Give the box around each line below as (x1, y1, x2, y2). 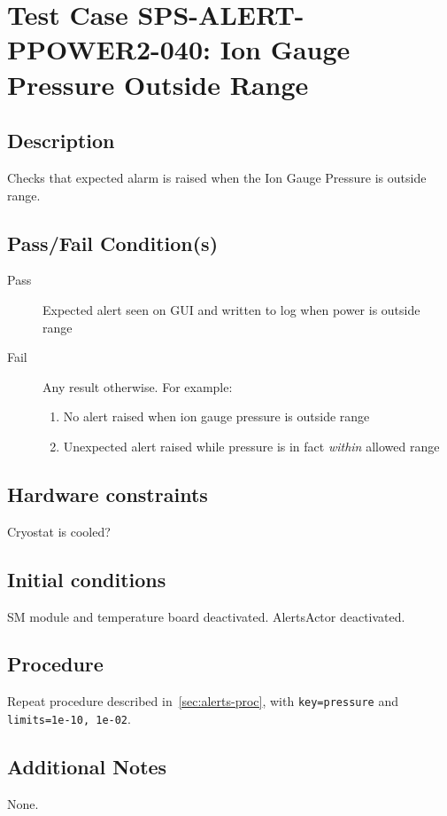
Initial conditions (7, 565, 166, 592)
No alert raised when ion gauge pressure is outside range (63, 407, 370, 426)
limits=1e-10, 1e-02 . (7, 709, 131, 727)
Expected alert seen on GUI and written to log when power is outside (42, 300, 420, 318)
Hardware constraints (7, 480, 208, 507)
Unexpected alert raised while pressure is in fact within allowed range (63, 436, 440, 455)
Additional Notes (7, 753, 167, 780)
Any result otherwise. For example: (42, 377, 233, 396)
